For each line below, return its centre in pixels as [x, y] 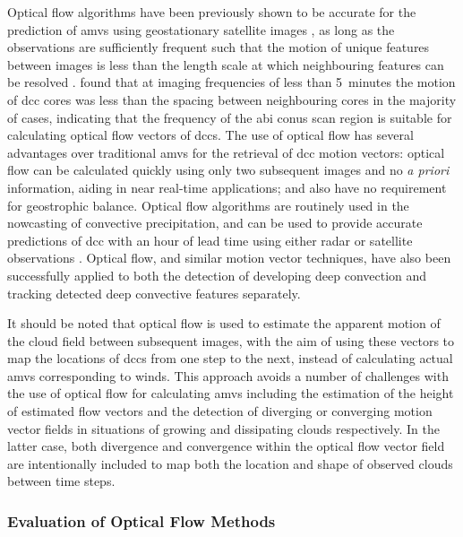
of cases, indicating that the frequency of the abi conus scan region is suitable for [230, 117]
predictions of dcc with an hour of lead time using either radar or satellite [210, 240]
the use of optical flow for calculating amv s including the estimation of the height [231, 393]
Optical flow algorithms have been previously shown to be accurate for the [212, 12]
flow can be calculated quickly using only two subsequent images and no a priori [228, 170]
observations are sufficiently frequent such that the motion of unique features [219, 47]
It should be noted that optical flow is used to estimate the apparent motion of [224, 323]
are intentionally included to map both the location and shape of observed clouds [230, 463]
